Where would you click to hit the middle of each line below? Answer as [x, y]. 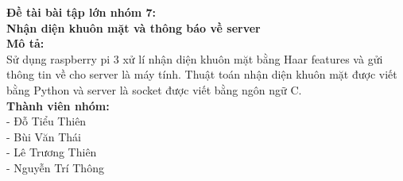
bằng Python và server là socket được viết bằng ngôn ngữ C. [154, 89]
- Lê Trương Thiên [52, 152]
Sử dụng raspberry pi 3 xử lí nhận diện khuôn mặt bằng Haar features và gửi [195, 58]
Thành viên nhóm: [58, 105]
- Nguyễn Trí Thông [55, 167]
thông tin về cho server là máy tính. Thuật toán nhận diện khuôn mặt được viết [202, 74]
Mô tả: [25, 43]
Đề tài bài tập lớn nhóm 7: [81, 12]
